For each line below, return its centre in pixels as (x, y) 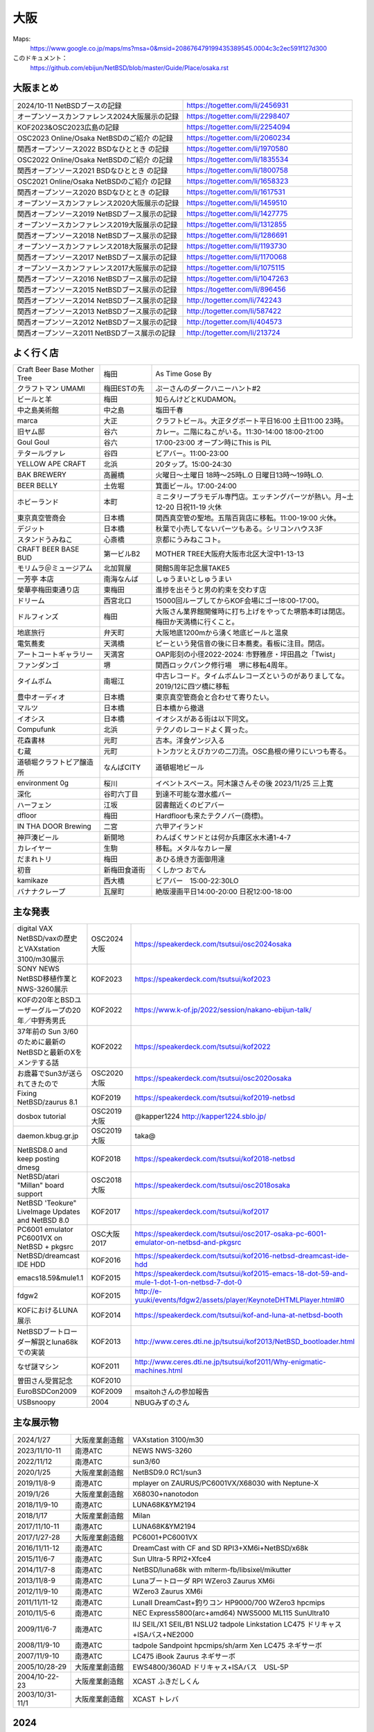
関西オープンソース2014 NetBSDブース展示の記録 (97, 300)
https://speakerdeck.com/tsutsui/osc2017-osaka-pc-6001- (231, 1233)
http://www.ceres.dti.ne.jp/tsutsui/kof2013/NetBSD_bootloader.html (245, 1341)
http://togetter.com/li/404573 (234, 321)
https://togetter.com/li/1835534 (238, 159)
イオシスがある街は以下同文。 (204, 719)
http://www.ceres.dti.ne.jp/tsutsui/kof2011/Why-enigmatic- (231, 1361)
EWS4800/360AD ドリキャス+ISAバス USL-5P (211, 1668)
